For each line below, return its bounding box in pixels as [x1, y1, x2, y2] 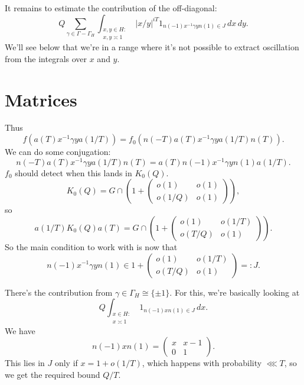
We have [5, 324, 35, 337]
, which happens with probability [142, 357, 262, 369]
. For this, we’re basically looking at [169, 286, 300, 298]
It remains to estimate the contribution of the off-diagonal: [5, 2, 217, 14]
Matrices [5, 87, 77, 111]
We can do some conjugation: [5, 145, 111, 158]
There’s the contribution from [5, 286, 113, 298]
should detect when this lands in [15, 166, 132, 179]
